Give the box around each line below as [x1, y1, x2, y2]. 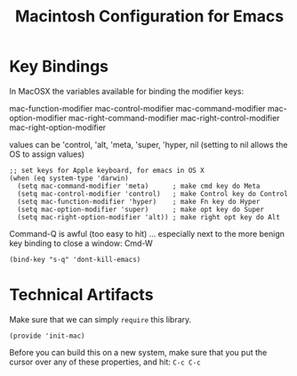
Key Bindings [9, 56, 109, 77]
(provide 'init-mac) [9, 331, 86, 340]
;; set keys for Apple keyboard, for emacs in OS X [9, 166, 205, 175]
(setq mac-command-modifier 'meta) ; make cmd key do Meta [17, 181, 261, 191]
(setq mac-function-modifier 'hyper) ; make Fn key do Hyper [17, 197, 261, 206]
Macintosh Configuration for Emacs [14, 6, 285, 27]
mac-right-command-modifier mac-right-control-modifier [68, 112, 280, 123]
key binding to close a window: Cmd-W [9, 238, 153, 249]
